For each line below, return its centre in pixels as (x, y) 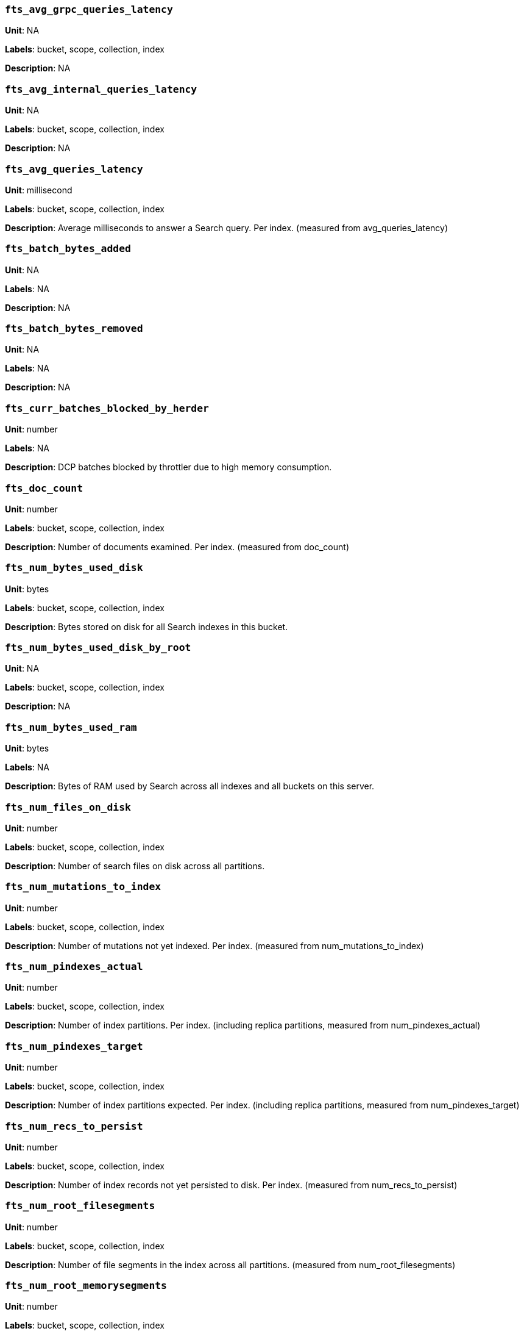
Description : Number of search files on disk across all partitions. (135, 866)
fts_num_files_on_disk (68, 807)
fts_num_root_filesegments (80, 1206)
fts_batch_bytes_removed (74, 328)
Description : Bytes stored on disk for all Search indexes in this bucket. (147, 626)
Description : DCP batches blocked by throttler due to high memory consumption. (168, 467)
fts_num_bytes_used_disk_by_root (98, 648)
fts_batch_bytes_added (68, 249)
